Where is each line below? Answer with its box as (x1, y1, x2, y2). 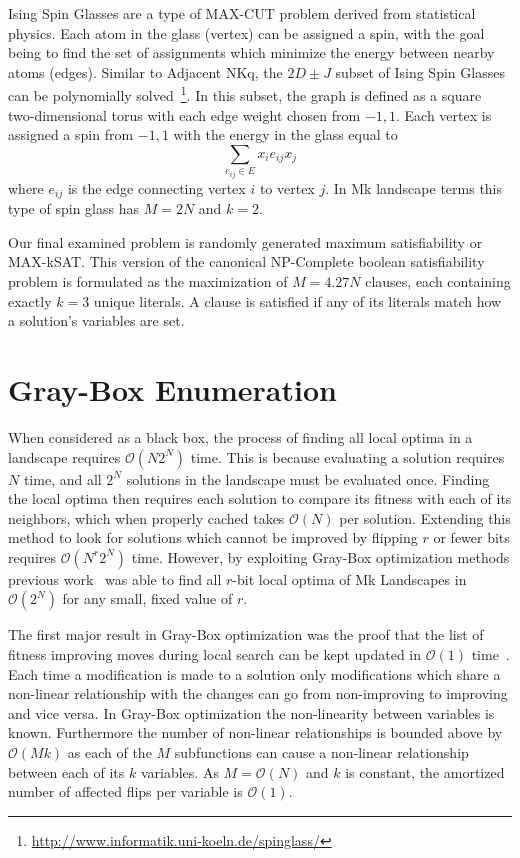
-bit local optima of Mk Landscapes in (232, 568, 467, 589)
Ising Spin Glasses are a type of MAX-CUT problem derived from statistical (8, 3, 476, 23)
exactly (8, 290, 52, 311)
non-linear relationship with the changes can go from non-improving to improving (8, 683, 508, 704)
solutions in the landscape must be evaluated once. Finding (126, 468, 490, 489)
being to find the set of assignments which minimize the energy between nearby (8, 42, 495, 63)
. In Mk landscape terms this (325, 177, 503, 198)
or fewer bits (433, 527, 510, 548)
